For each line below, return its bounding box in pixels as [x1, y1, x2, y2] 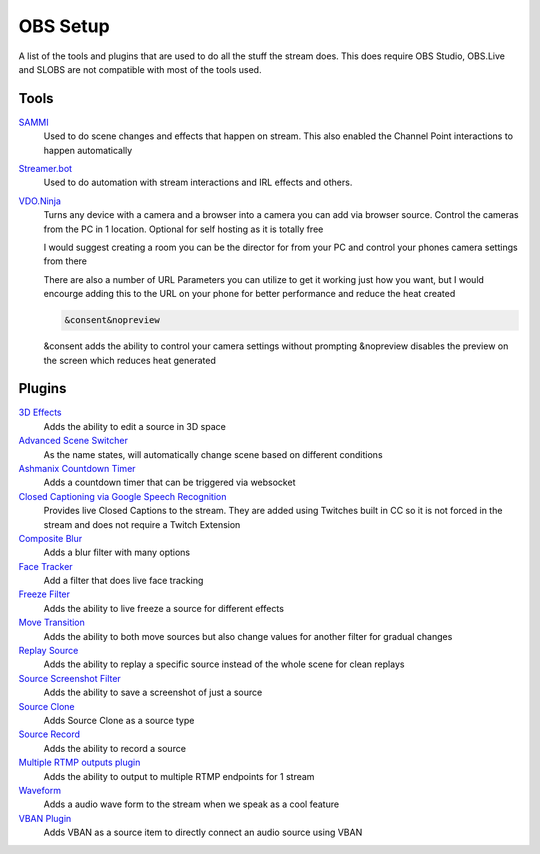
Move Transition [18, 616, 85, 629]
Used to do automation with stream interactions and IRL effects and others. [43, 176, 353, 189]
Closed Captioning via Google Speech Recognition [18, 490, 227, 502]
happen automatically [43, 144, 133, 156]
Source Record [18, 728, 80, 740]
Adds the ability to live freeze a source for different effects [43, 602, 285, 614]
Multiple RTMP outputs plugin [18, 756, 141, 769]
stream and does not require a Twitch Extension [43, 518, 241, 530]
